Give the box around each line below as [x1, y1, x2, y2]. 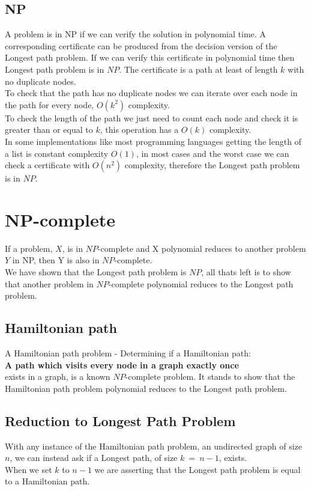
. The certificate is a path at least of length [119, 63, 278, 75]
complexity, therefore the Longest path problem [124, 159, 300, 171]
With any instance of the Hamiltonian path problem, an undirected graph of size [5, 439, 302, 452]
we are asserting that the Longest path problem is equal [94, 463, 301, 475]
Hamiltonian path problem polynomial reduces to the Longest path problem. [5, 382, 287, 394]
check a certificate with [5, 159, 90, 171]
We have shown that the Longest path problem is [5, 266, 187, 278]
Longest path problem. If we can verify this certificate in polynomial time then [5, 51, 295, 64]
